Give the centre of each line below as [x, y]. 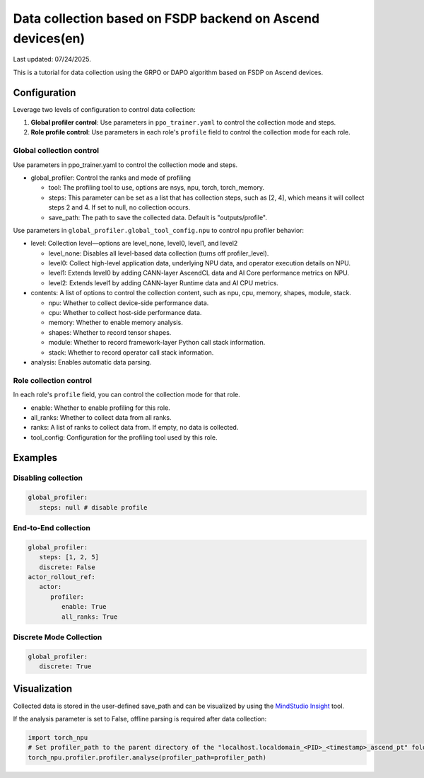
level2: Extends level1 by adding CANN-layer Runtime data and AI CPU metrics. [164, 282]
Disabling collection [48, 478]
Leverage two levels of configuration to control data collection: [104, 109]
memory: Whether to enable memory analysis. [116, 323]
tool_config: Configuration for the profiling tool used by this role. [124, 437]
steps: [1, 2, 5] [69, 557]
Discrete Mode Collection [58, 637]
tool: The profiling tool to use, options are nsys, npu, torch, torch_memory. [157, 188]
